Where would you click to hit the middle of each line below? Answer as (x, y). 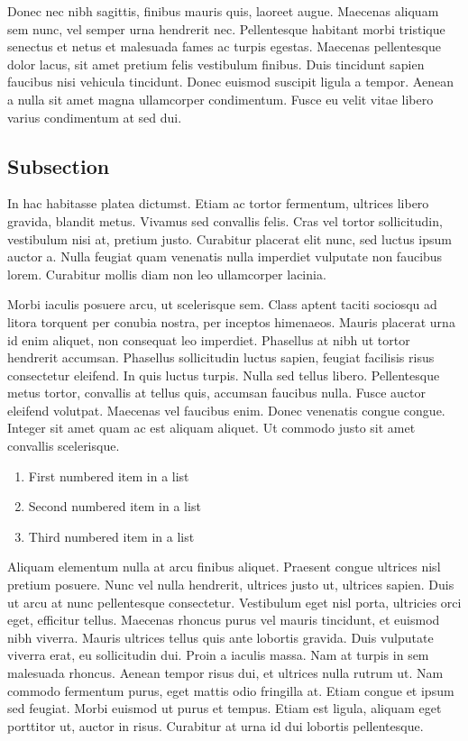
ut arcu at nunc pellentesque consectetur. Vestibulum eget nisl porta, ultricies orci (234, 602)
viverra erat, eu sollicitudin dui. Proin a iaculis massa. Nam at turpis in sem (218, 655)
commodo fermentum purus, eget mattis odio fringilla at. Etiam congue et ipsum (231, 690)
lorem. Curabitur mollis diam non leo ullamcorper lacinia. (167, 274)
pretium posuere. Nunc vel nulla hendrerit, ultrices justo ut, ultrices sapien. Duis (231, 585)
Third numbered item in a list (111, 536)
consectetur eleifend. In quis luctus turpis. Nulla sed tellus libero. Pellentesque (224, 375)
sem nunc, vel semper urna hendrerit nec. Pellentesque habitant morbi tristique (226, 28)
